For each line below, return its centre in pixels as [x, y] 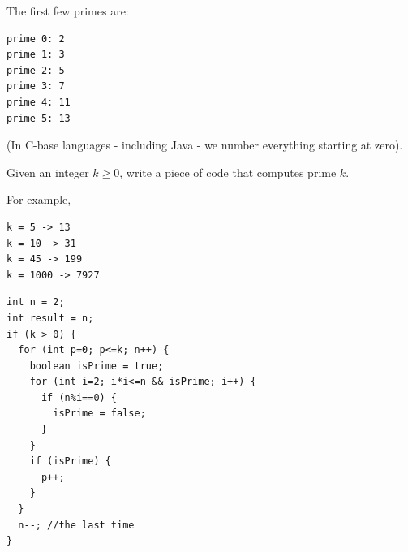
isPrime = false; [99, 414]
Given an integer [48, 172]
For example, [39, 199]
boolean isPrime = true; [97, 366]
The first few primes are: [68, 11]
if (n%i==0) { [79, 397]
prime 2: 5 [36, 70]
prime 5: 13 [39, 118]
